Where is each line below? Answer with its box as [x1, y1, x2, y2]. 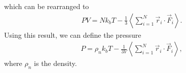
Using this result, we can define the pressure [4, 29, 141, 40]
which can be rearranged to [4, 1, 89, 11]
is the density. [34, 58, 77, 68]
